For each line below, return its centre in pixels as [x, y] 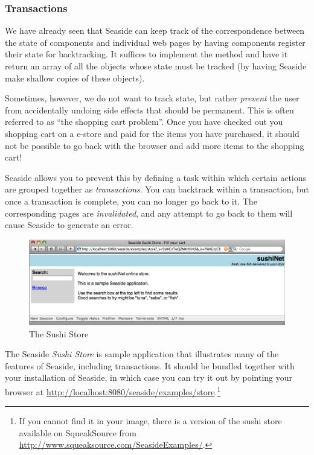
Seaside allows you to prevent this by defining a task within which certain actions [156, 177]
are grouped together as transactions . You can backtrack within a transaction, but [157, 189]
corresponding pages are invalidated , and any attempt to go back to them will [149, 213]
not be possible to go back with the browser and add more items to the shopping [155, 145]
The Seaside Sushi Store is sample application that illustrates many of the [142, 354]
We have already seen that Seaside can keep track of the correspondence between [155, 30]
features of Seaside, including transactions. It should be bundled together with [150, 365]
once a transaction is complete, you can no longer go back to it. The [131, 201]
